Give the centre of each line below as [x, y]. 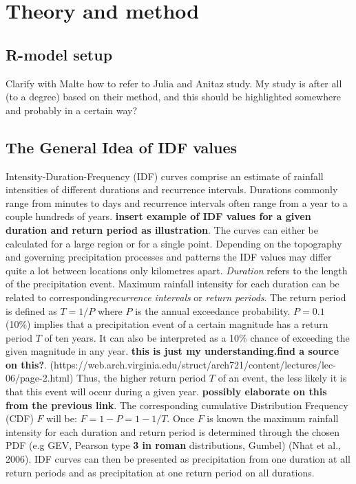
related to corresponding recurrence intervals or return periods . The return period [176, 297]
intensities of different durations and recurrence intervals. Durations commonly [172, 189]
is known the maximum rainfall [273, 418]
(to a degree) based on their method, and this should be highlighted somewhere [173, 97]
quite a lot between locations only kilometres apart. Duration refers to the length [177, 270]
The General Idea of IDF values [121, 147]
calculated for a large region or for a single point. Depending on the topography [174, 243]
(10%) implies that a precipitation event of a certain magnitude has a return [167, 324]
